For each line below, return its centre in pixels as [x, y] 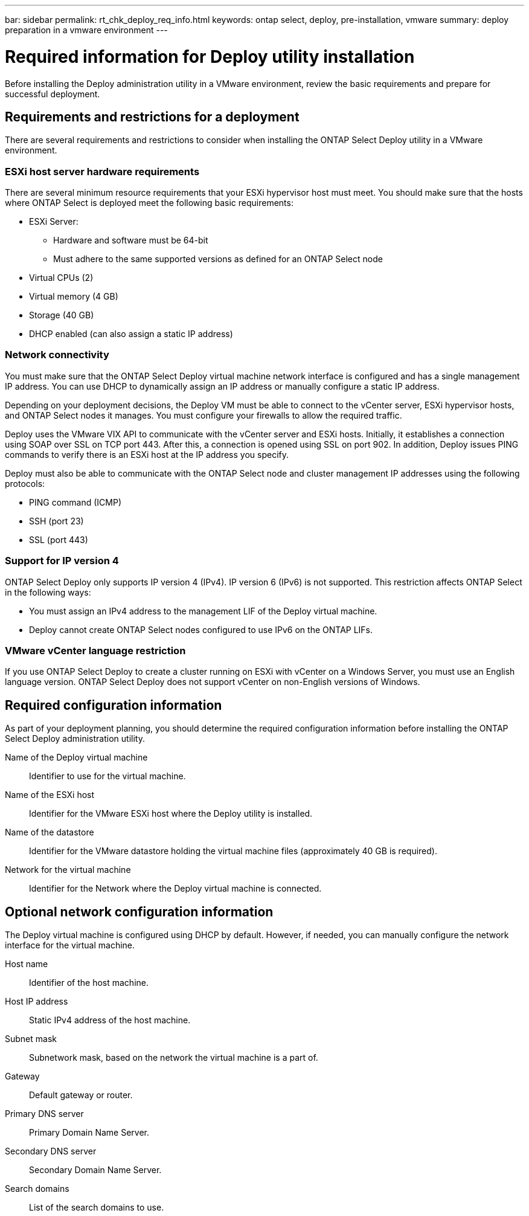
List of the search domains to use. [97, 1208]
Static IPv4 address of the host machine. [110, 1020]
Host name [27, 964]
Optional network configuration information [139, 912]
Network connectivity [57, 355]
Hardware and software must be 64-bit [131, 240]
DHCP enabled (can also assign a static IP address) [131, 334]
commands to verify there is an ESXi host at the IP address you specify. [147, 454]
